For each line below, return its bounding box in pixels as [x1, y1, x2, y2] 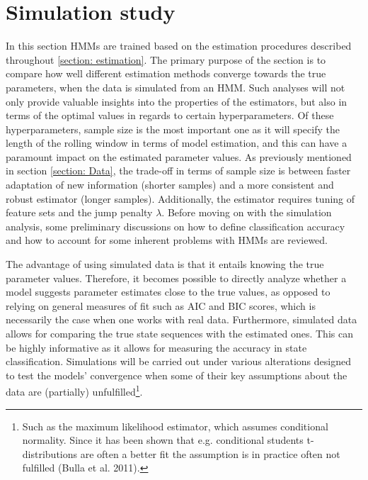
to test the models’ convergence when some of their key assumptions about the [6, 367, 347, 382]
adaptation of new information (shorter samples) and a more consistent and [6, 177, 334, 192]
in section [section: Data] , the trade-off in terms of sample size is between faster [6, 163, 351, 178]
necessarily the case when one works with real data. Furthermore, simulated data [6, 312, 357, 327]
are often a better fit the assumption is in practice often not [80, 446, 340, 461]
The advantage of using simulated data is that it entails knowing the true [6, 257, 324, 272]
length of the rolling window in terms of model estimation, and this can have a [6, 135, 347, 150]
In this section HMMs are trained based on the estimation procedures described [6, 38, 352, 53]
